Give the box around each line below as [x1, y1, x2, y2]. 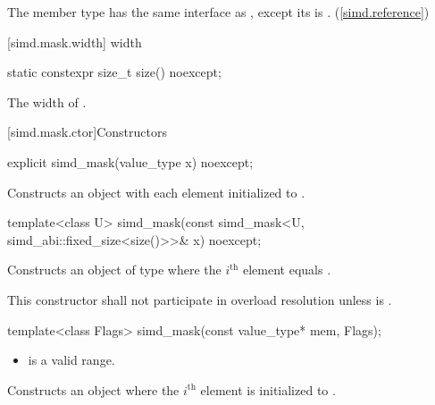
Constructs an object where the [7, 380, 180, 399]
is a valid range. [28, 350, 115, 369]
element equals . [243, 260, 331, 279]
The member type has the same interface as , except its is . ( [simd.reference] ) [7, 3, 430, 21]
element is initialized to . [200, 380, 336, 399]
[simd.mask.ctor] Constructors [7, 122, 167, 141]
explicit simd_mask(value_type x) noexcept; [7, 152, 254, 171]
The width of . [7, 92, 87, 111]
